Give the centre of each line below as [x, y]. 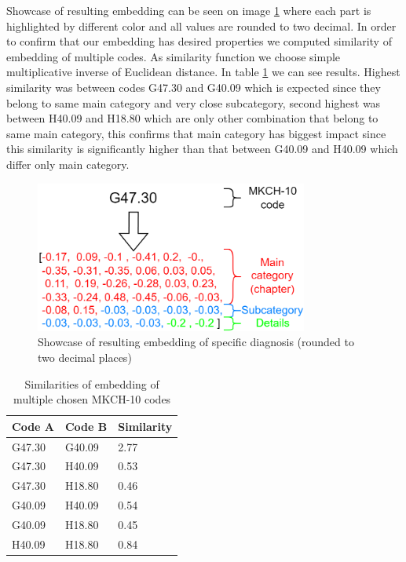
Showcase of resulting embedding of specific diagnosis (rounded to [196, 342]
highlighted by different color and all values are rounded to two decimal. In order [201, 26]
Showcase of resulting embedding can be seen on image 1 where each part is [189, 10]
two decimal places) [85, 358]
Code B [86, 426]
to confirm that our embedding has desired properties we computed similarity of [199, 41]
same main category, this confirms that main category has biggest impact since [196, 133]
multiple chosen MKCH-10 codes [92, 399]
